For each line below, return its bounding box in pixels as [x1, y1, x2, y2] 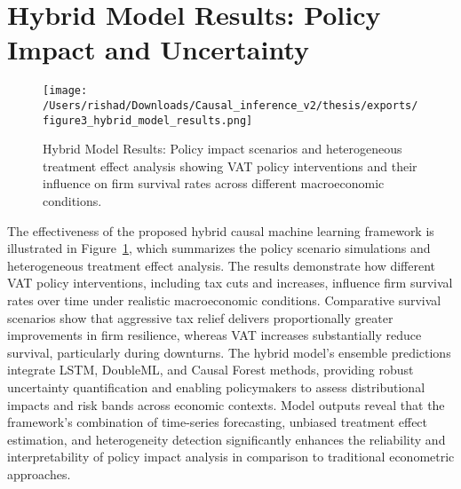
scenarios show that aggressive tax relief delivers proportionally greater [7, 308, 393, 327]
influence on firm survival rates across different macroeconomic [43, 174, 385, 193]
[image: [43, 84, 88, 98]
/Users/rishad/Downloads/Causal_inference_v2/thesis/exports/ [43, 99, 418, 112]
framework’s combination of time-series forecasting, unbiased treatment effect [7, 413, 428, 431]
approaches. [7, 464, 71, 483]
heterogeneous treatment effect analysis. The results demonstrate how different [7, 256, 436, 274]
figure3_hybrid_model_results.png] [43, 114, 253, 127]
